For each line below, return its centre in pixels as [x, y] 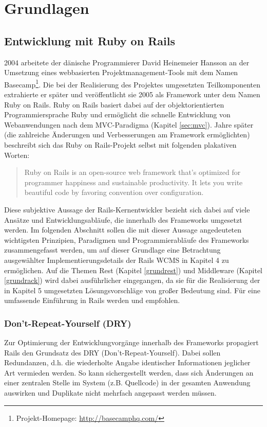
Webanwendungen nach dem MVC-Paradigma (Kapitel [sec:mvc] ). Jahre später [129, 124]
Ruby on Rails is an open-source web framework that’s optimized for [132, 172]
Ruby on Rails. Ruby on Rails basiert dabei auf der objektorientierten [114, 104]
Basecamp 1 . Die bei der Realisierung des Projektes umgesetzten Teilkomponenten [132, 83]
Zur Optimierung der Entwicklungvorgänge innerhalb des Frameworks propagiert [131, 342]
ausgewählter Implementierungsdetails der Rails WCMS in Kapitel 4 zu [117, 260]
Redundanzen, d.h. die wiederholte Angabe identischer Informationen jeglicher [127, 362]
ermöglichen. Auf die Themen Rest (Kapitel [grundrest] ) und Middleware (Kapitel [133, 270]
